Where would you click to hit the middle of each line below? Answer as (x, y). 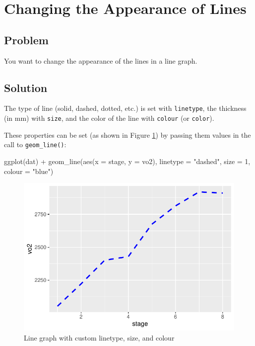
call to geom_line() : (35, 144)
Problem (26, 40)
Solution (26, 87)
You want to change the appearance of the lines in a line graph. (101, 60)
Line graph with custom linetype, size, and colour (99, 337)
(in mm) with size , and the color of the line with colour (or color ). (109, 118)
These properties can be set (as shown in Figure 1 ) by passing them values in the (127, 134)
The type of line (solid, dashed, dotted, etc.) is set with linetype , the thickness (125, 108)
